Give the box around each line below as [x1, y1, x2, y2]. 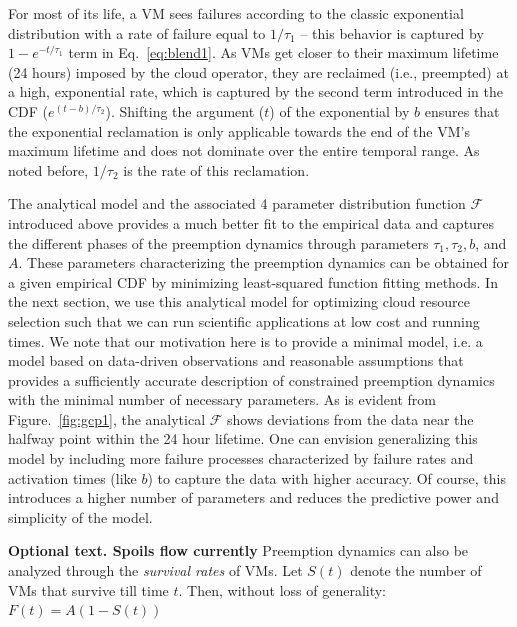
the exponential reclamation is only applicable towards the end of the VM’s [8, 120, 470, 141]
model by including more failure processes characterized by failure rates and [8, 448, 474, 469]
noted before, [8, 159, 89, 180]
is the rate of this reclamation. [123, 159, 310, 180]
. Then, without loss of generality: [178, 579, 387, 600]
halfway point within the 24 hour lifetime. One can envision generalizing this [8, 428, 478, 449]
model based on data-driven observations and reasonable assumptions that [8, 350, 464, 371]
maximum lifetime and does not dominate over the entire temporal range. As [8, 140, 480, 161]
